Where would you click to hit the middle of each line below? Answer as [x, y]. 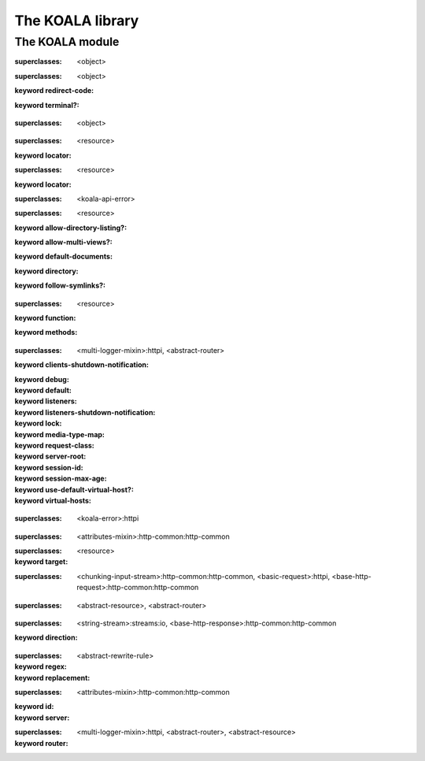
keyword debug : [42, 379]
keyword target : [41, 562]
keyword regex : [41, 666]
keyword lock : [38, 423]
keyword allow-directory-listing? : [71, 228]
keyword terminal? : [47, 105]
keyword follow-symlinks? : [60, 286]
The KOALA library [77, 20]
